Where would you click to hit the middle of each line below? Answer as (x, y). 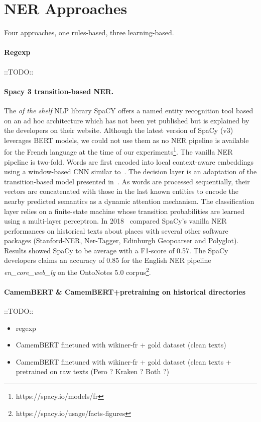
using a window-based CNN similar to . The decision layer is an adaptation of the (130, 171)
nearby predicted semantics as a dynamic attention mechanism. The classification (129, 201)
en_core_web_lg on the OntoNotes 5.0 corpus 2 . (78, 271)
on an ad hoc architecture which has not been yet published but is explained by (127, 120)
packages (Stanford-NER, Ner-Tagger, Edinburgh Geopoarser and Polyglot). (121, 240)
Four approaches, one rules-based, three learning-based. (89, 32)
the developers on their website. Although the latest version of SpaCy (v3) (119, 130)
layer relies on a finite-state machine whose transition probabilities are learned (124, 211)
